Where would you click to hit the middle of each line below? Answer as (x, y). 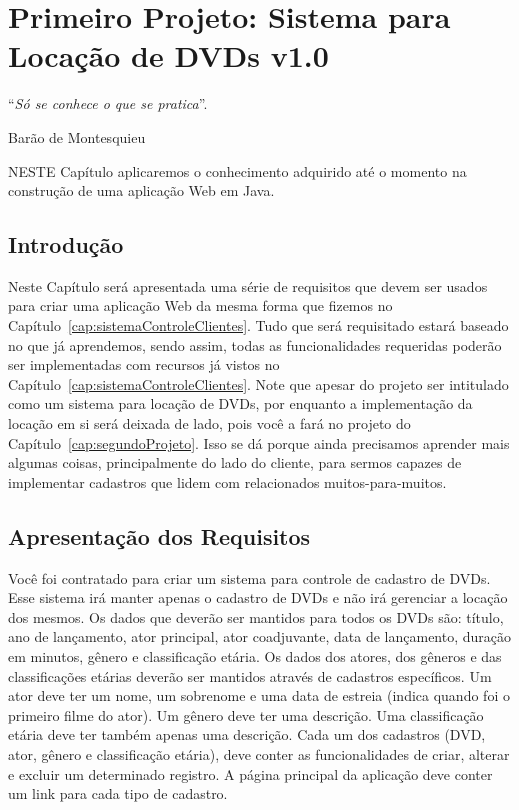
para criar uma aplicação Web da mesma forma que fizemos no (200, 305)
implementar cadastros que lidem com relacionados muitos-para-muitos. (227, 481)
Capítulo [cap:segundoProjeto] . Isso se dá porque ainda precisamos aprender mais (259, 442)
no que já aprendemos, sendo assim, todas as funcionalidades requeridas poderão (255, 344)
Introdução (66, 244)
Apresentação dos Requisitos (159, 535)
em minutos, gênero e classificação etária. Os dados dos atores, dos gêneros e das (255, 656)
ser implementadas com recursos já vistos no (144, 364)
